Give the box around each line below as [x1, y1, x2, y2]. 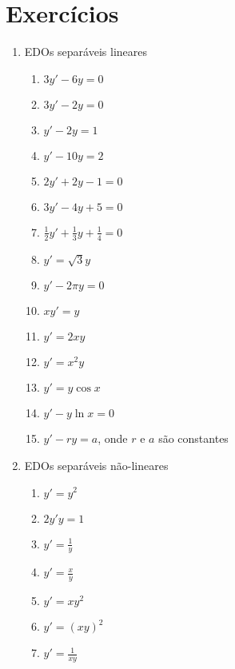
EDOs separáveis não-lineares [24, 456, 169, 473]
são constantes [158, 430, 229, 447]
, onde [98, 430, 128, 447]
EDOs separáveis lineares [24, 43, 147, 60]
